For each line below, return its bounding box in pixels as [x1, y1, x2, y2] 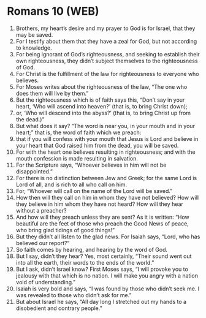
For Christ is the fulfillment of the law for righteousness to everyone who [15, 70, 199, 77]
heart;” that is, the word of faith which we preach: [15, 129, 142, 136]
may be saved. [15, 31, 53, 38]
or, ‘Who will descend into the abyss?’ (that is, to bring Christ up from [15, 109, 191, 116]
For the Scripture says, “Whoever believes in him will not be [15, 161, 167, 168]
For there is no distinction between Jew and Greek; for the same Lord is [15, 174, 197, 181]
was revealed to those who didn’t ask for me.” [15, 291, 132, 298]
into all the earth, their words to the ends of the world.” [15, 259, 154, 266]
